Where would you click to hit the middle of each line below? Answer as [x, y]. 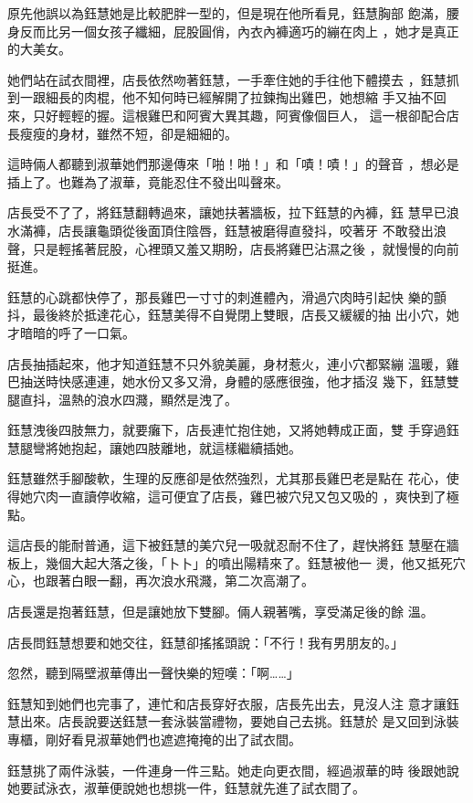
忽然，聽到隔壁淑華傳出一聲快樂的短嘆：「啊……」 [153, 673]
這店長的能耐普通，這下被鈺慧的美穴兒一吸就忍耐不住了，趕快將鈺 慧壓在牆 [233, 545]
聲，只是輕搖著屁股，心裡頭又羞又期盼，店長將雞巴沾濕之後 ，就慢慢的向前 [233, 248]
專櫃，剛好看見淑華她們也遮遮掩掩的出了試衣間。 [154, 739]
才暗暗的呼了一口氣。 [71, 332]
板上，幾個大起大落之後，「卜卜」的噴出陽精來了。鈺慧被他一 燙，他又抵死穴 [236, 562]
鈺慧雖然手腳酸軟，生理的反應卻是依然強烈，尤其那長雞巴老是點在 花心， [227, 478]
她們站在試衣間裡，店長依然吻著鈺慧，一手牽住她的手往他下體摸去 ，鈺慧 [227, 79]
